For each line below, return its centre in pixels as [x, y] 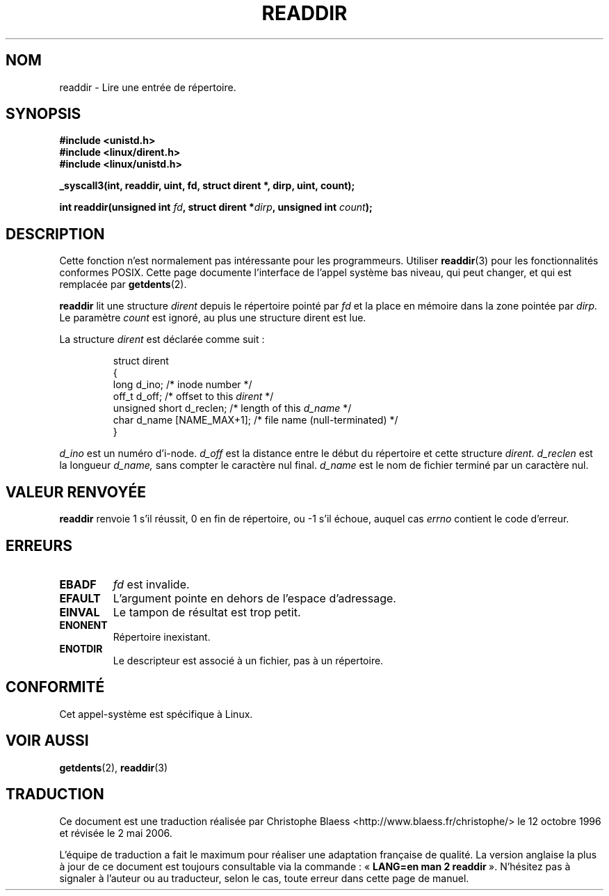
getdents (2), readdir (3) [114, 767]
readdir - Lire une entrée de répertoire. [148, 87]
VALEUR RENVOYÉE [76, 492]
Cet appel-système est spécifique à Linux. [156, 714]
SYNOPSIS [43, 114]
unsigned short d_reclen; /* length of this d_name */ [232, 408]
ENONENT [83, 625]
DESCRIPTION [55, 234]
